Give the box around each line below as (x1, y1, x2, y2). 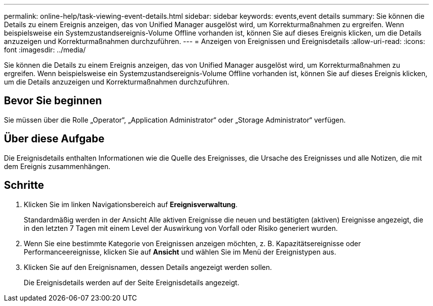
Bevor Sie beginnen (4, 94, 102, 107)
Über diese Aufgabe (4, 132, 105, 145)
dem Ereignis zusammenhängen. (4, 162, 111, 171)
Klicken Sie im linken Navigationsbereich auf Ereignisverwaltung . (24, 200, 238, 209)
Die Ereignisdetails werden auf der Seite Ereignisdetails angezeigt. (24, 278, 240, 287)
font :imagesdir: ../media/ (4, 45, 86, 54)
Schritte (4, 179, 44, 192)
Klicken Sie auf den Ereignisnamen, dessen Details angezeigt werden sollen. (24, 262, 272, 271)
